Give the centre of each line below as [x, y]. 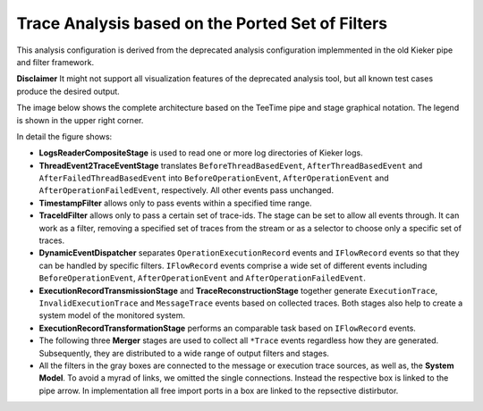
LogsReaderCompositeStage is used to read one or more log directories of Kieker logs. [201, 153]
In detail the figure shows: [64, 136]
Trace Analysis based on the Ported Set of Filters [202, 23]
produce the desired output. [68, 91]
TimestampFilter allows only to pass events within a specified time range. [175, 203]
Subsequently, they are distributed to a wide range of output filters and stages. [184, 353]
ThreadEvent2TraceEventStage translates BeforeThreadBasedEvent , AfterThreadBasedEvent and [231, 165]
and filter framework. [55, 62]
